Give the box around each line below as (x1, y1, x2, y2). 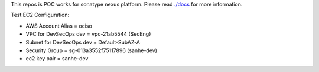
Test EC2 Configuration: (11, 12, 70, 19)
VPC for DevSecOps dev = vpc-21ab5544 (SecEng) (25, 30, 151, 37)
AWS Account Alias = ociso (25, 22, 93, 29)
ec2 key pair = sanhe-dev (25, 55, 89, 62)
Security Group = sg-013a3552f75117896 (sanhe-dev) (25, 47, 158, 54)
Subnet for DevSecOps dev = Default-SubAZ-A (25, 39, 140, 46)
